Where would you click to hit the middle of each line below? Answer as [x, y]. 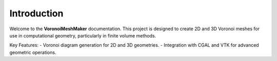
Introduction [36, 13]
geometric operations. [33, 52]
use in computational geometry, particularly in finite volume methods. [83, 35]
